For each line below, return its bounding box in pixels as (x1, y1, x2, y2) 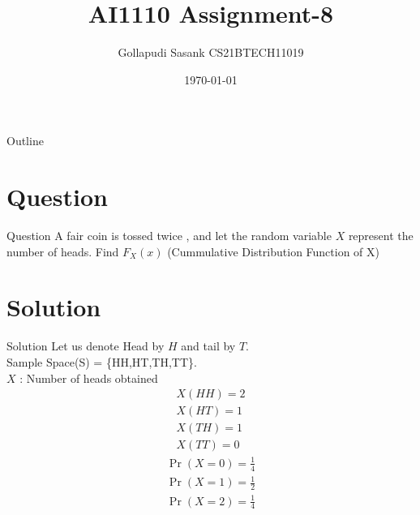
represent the (348, 227, 414, 244)
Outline (6, 132, 44, 149)
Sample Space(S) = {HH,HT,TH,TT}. (6, 353, 197, 370)
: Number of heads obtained (19, 369, 158, 386)
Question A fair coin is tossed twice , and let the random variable (6, 227, 332, 244)
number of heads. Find (6, 242, 119, 260)
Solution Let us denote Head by (6, 337, 165, 354)
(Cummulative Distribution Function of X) (167, 242, 380, 260)
